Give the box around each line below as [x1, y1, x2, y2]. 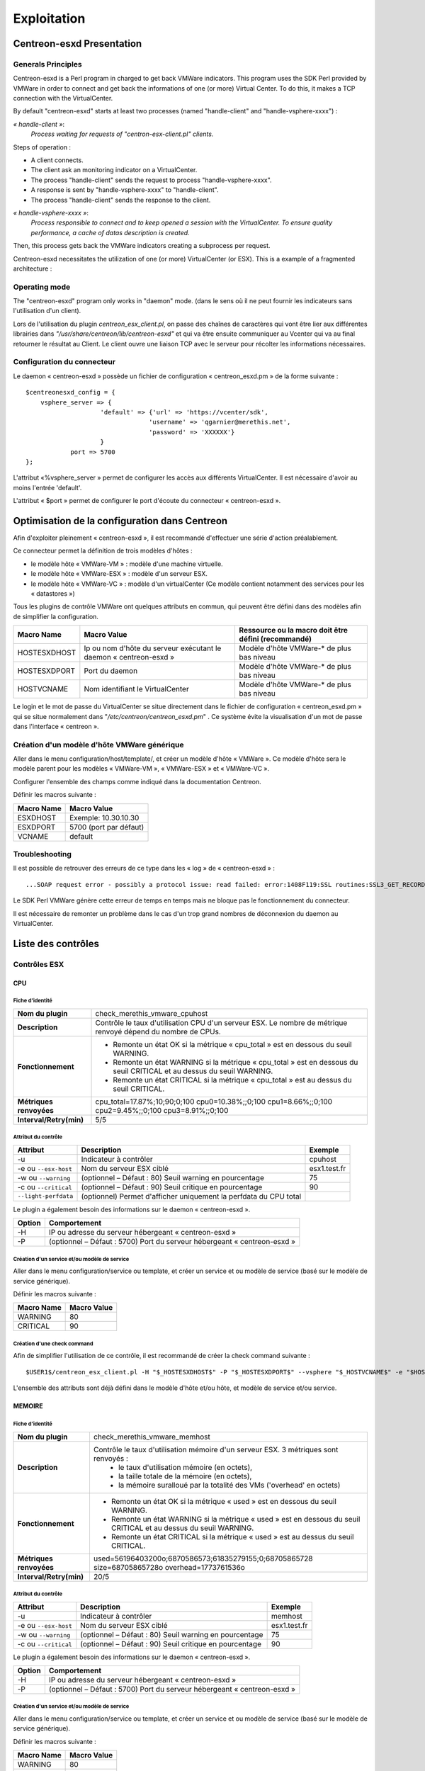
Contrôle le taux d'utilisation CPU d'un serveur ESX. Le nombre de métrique [95, 1017, 348, 1027]
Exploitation [13, 11, 86, 26]
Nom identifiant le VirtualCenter [84, 684, 189, 694]
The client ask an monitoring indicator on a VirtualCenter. [30, 166, 198, 174]
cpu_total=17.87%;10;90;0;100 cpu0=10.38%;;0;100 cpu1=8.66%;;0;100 [95, 1097, 333, 1107]
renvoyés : [93, 1453, 129, 1463]
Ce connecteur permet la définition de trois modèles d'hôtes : [13, 546, 193, 555]
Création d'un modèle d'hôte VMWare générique [13, 740, 184, 749]
